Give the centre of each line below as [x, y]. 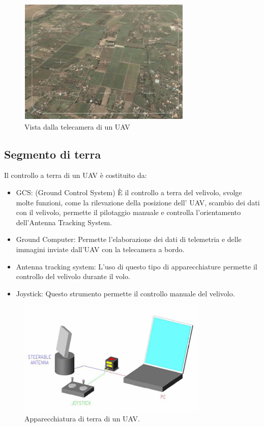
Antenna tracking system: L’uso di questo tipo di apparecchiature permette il [137, 266]
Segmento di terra [53, 154]
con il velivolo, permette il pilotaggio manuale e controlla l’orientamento [128, 212]
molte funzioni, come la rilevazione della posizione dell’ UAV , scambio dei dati [138, 202]
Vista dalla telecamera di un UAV [77, 126]
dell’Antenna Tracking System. [64, 222]
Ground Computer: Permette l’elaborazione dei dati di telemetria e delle [129, 239]
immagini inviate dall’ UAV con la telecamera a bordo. [100, 249]
